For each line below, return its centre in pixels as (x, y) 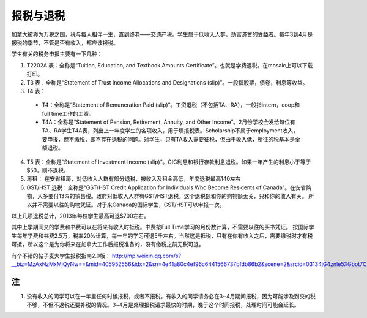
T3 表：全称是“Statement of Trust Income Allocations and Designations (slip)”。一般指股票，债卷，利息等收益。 (167, 82)
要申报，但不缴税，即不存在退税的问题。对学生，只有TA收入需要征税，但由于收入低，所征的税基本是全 (171, 139)
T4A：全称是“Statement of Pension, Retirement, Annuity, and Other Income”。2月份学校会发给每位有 (169, 122)
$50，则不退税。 (48, 170)
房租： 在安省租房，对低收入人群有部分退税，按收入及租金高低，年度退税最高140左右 (134, 179)
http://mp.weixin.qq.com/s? (146, 256)
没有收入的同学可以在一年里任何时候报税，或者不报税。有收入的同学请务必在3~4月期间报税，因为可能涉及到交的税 (171, 296)
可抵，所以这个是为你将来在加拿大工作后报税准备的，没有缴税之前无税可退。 (108, 244)
